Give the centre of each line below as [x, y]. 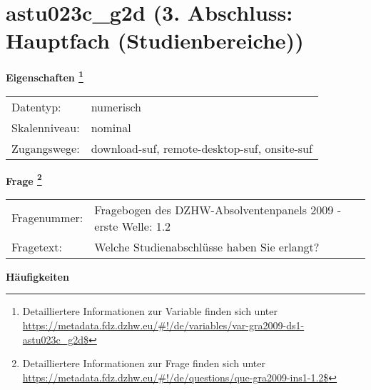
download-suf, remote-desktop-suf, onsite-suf [202, 148]
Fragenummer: [47, 218]
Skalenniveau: [46, 127]
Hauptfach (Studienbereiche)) [155, 40]
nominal [111, 127]
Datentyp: [36, 106]
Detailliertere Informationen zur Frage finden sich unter [144, 363]
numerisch [116, 106]
